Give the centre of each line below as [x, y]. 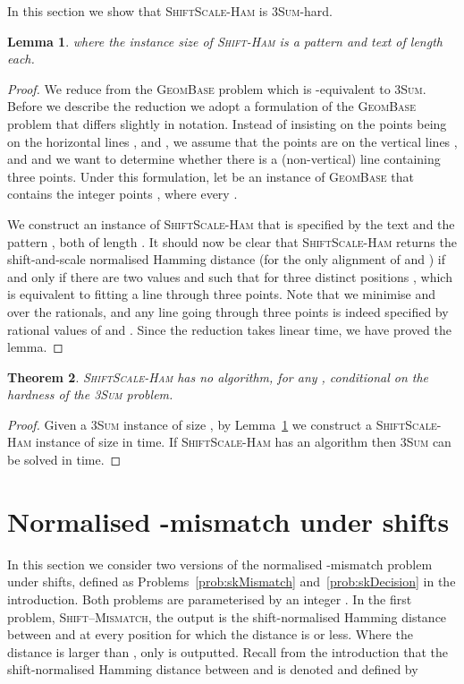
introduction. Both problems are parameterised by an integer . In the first [210, 598]
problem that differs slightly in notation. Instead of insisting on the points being [227, 123]
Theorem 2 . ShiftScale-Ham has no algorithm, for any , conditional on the [218, 376]
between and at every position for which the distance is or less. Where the [210, 634]
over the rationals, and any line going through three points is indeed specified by [228, 311]
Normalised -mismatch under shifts [228, 521]
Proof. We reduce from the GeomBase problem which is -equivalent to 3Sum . [217, 88]
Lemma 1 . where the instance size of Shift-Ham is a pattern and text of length [225, 41]
